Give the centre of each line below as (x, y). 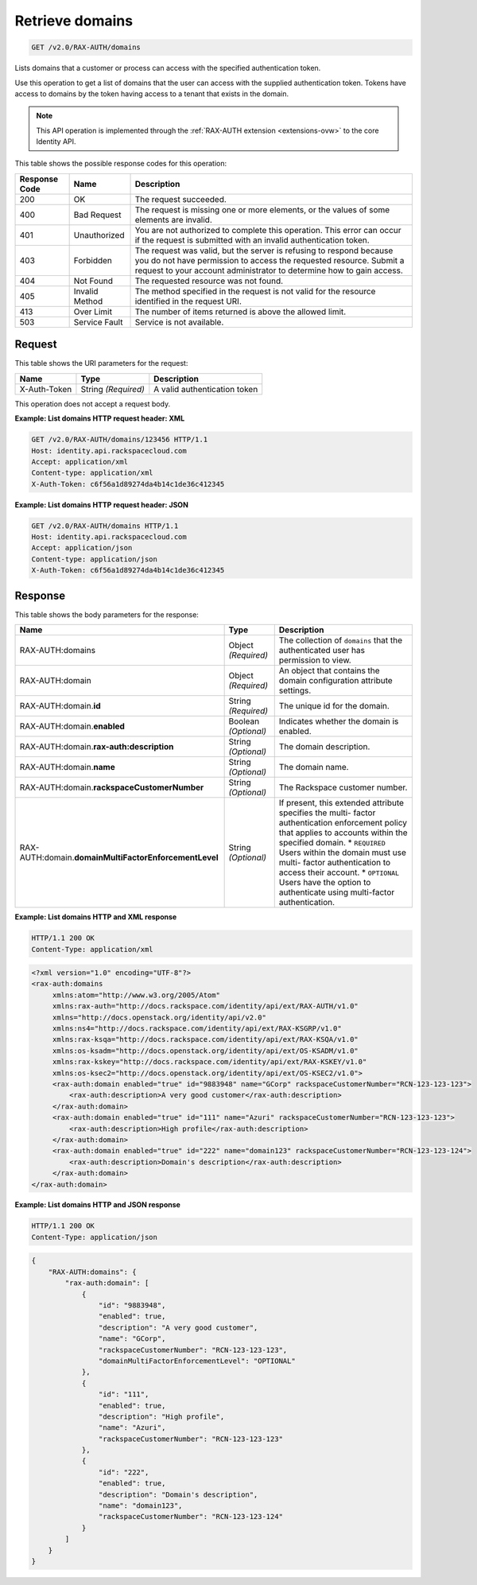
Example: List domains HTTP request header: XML (100, 418)
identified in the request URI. (188, 301)
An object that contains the (330, 670)
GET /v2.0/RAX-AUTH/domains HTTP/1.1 (105, 526)
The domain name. (314, 767)
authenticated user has (322, 651)
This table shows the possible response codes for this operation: (121, 164)
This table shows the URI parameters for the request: (101, 363)
